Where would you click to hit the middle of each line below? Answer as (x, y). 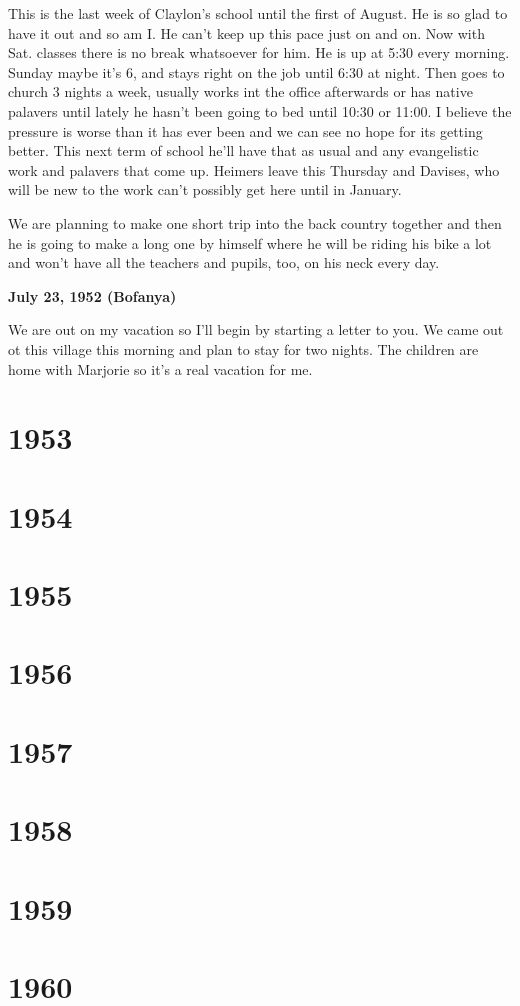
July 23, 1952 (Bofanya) (92, 295)
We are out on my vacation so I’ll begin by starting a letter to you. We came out (256, 329)
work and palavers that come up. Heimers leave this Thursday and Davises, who (254, 169)
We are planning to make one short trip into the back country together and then (255, 222)
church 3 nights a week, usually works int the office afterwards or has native (240, 91)
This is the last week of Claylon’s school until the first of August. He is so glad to (258, 13)
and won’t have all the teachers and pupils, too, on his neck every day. (224, 262)
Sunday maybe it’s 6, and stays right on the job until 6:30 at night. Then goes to (256, 71)
